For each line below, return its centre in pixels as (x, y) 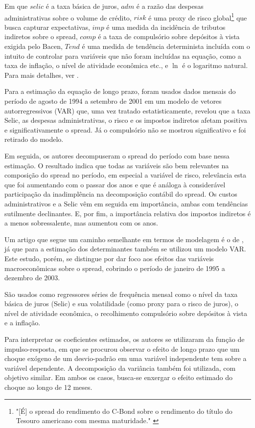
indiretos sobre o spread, (41, 36)
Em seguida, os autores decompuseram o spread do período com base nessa (117, 155)
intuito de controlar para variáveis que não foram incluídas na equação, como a (123, 56)
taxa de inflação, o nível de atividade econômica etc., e (86, 65)
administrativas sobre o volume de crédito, (68, 17)
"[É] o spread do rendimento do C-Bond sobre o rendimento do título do (124, 411)
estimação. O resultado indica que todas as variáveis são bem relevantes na (117, 165)
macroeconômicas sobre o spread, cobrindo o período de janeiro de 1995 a (115, 268)
